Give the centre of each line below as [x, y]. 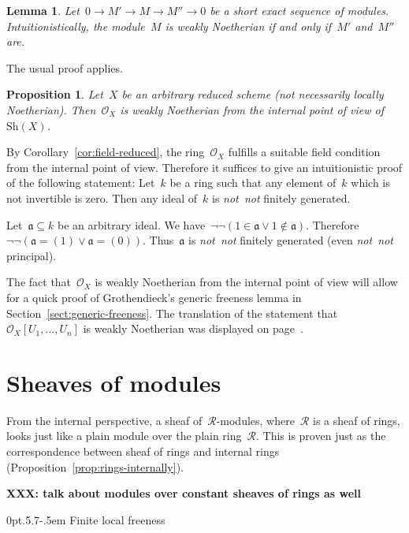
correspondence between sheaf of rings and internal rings [143, 451]
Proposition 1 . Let [55, 94]
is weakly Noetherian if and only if [248, 26]
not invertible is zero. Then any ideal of [102, 198]
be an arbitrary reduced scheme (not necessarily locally [253, 94]
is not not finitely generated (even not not [290, 240]
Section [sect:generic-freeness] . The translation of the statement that [172, 313]
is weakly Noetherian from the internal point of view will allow [246, 282]
